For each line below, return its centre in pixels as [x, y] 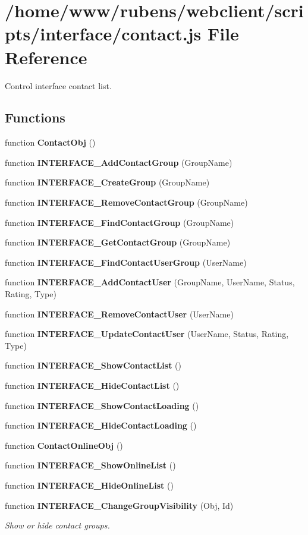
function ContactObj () [50, 142]
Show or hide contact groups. [57, 525]
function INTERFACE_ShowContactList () [93, 365]
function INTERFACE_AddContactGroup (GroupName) [119, 162]
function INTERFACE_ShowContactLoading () [102, 405]
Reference [46, 57]
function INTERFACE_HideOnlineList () [89, 485]
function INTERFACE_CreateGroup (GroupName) [107, 182]
